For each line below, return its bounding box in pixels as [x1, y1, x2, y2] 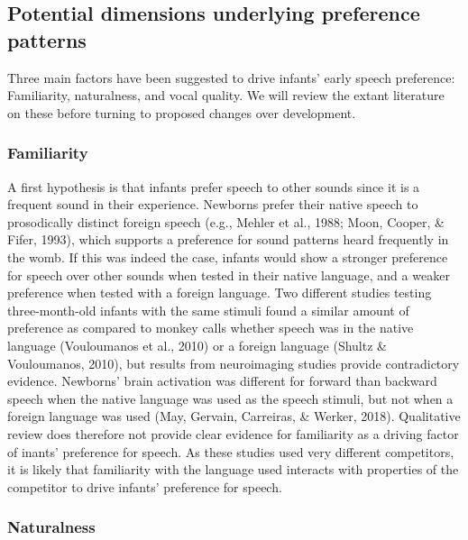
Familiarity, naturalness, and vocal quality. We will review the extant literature [7, 86, 445, 105]
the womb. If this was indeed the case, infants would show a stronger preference [7, 247, 448, 266]
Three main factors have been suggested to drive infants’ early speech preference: [7, 68, 455, 87]
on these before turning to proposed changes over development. [7, 103, 356, 122]
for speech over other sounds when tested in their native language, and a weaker [7, 265, 450, 284]
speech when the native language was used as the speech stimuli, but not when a [7, 389, 454, 407]
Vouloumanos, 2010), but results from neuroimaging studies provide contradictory [7, 353, 460, 372]
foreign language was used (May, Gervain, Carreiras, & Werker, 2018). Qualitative [7, 407, 461, 426]
